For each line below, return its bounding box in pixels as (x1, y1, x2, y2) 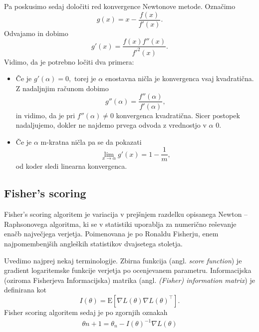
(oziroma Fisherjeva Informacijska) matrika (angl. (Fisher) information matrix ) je (4, 274, 255, 285)
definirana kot (4, 284, 46, 295)
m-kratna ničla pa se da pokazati (40, 136, 142, 147)
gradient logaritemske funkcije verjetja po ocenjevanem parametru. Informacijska (4, 265, 252, 275)
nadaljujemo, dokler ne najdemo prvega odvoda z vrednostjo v (15, 120, 207, 130)
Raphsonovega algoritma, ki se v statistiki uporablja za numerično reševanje (4, 218, 237, 229)
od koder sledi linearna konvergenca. (15, 161, 127, 171)
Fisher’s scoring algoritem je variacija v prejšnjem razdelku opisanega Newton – (4, 209, 248, 219)
